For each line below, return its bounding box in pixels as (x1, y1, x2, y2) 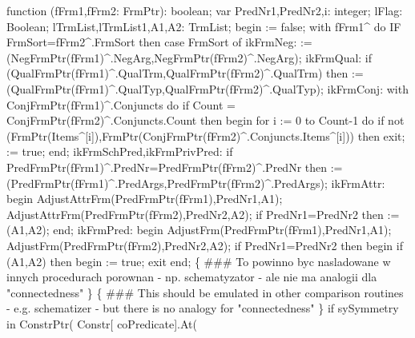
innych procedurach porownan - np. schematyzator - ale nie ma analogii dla (6, 268, 377, 285)
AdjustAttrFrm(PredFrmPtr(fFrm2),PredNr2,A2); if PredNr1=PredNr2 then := (6, 205, 400, 222)
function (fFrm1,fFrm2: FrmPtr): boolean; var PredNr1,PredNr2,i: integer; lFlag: (6, 2, 403, 18)
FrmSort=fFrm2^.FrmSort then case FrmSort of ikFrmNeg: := (6, 34, 312, 50)
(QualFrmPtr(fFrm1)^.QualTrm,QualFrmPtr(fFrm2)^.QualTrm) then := (6, 65, 364, 82)
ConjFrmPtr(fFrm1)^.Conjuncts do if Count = (6, 96, 236, 113)
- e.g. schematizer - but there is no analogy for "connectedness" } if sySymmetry (6, 300, 399, 316)
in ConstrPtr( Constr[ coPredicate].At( (6, 315, 197, 332)
